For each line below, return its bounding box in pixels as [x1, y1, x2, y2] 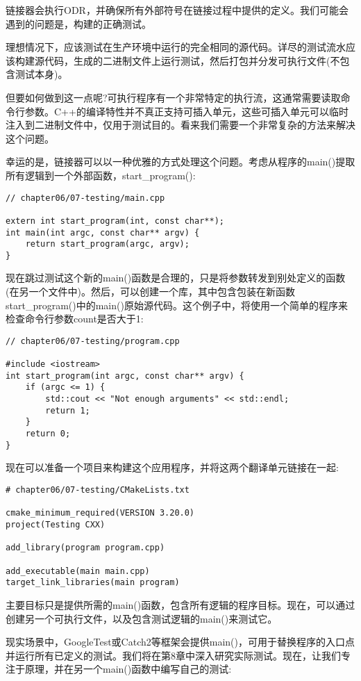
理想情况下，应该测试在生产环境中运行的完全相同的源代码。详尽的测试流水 [6, 40, 346, 54]
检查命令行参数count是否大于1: [6, 311, 144, 326]
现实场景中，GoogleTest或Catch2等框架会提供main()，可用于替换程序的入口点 [6, 634, 355, 649]
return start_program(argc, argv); [25, 239, 190, 249]
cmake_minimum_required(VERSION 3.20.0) [6, 508, 195, 518]
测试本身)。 [15, 67, 68, 81]
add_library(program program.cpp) [6, 543, 165, 553]
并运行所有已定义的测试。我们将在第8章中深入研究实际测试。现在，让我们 [6, 648, 341, 662]
